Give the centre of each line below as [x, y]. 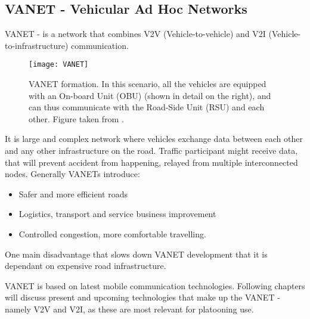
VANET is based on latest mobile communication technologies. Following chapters [155, 285]
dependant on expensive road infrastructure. [86, 266]
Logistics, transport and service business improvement [117, 214]
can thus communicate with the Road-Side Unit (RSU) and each [147, 107]
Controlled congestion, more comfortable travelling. [112, 233]
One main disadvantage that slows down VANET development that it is [136, 254]
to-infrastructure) [37, 45]
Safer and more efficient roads [73, 193]
